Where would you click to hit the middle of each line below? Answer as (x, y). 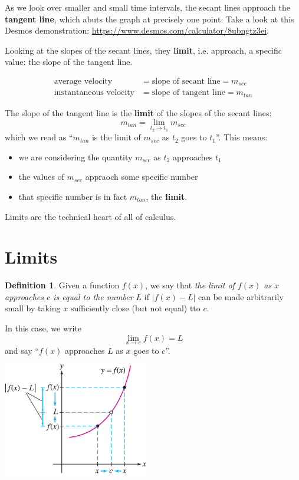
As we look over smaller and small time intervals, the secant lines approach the (147, 7)
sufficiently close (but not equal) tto (135, 308)
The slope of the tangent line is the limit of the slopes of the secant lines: (138, 112)
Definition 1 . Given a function (62, 285)
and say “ (22, 350)
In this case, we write (43, 328)
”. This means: (241, 137)
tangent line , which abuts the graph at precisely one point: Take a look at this (149, 19)
